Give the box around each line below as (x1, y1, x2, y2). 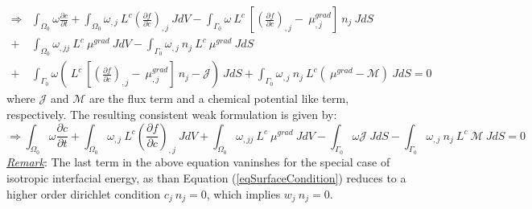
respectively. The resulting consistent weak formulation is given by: (6, 105, 337, 122)
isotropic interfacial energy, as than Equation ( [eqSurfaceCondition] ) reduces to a (6, 169, 406, 186)
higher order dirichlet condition (6, 185, 161, 202)
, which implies (206, 185, 281, 202)
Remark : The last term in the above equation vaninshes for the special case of (6, 154, 390, 170)
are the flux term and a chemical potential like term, (89, 90, 349, 107)
